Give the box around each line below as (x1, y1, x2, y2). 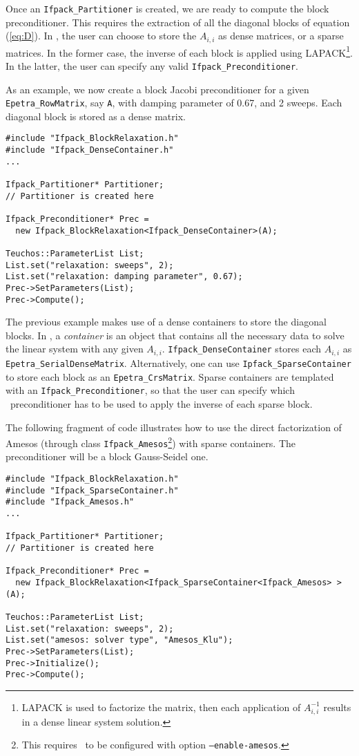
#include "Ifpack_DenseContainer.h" (6, 145, 174, 155)
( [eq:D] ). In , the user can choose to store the (6, 28, 197, 43)
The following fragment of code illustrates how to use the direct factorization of (6, 419, 342, 434)
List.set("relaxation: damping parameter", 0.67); (6, 272, 243, 282)
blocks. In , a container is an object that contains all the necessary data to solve (6, 328, 345, 342)
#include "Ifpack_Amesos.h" (6, 497, 135, 507)
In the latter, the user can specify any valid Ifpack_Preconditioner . (6, 58, 298, 73)
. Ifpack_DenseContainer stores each (162, 341, 322, 356)
